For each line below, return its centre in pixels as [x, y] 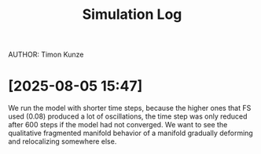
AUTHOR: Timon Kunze [46, 55]
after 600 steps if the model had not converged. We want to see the [118, 125]
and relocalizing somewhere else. [62, 141]
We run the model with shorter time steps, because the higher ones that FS [130, 108]
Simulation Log [132, 15]
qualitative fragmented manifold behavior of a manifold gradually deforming [130, 133]
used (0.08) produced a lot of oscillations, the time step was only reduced [128, 116]
